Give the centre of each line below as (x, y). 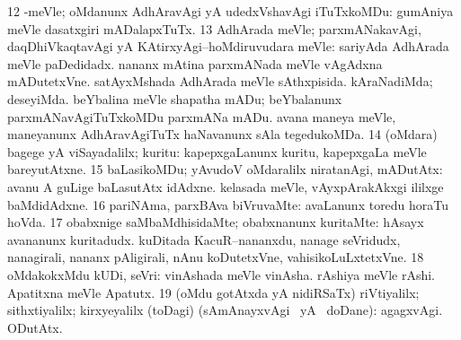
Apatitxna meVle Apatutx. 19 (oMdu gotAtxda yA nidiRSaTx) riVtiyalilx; (213, 292)
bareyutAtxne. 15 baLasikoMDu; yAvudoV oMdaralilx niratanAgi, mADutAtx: (225, 169)
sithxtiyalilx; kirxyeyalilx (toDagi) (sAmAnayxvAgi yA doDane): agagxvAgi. (225, 310)
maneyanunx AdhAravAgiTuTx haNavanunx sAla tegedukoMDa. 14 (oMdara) (222, 134)
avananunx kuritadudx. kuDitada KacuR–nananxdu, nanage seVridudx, (204, 239)
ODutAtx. (35, 327)
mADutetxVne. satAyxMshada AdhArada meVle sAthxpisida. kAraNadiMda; (220, 81)
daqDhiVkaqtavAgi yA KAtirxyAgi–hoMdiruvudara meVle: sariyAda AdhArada (228, 46)
